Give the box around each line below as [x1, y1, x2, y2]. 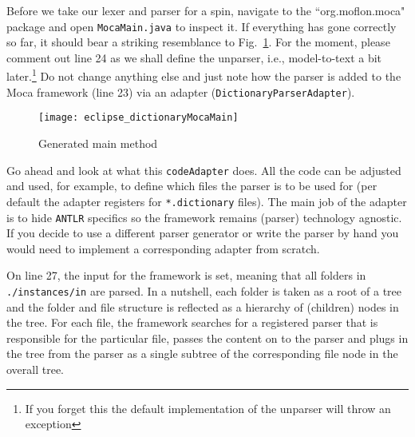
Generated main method [38, 135, 158, 151]
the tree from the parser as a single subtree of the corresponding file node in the [6, 345, 398, 362]
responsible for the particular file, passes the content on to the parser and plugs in [6, 329, 409, 346]
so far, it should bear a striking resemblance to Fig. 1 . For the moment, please [6, 34, 390, 50]
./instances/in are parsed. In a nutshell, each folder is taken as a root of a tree [6, 282, 402, 299]
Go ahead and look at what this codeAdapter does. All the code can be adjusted [6, 161, 401, 178]
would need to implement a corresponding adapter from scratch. [6, 240, 320, 256]
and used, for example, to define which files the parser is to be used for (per [6, 177, 377, 194]
